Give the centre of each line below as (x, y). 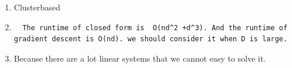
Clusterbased (37, 7)
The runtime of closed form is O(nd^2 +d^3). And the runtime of (155, 28)
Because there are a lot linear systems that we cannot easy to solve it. (140, 58)
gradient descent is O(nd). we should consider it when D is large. (151, 39)
